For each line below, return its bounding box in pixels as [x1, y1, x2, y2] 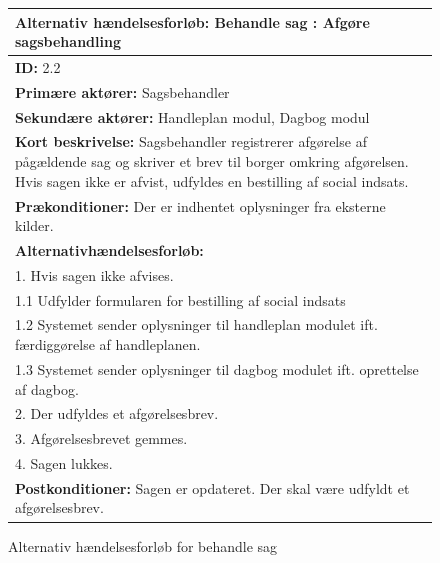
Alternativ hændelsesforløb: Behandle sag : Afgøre [15, 11, 370, 32]
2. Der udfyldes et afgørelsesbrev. [15, 403, 219, 424]
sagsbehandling [15, 31, 121, 52]
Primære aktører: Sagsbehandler [15, 81, 230, 102]
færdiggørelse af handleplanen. [15, 334, 201, 355]
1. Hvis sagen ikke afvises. [15, 264, 174, 285]
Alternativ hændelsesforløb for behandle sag [8, 535, 278, 556]
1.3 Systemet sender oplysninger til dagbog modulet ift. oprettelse [15, 358, 419, 379]
